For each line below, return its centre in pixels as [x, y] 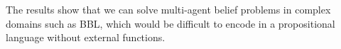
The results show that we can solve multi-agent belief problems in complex [168, 9]
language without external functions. [86, 37]
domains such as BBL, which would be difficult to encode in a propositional [170, 23]
